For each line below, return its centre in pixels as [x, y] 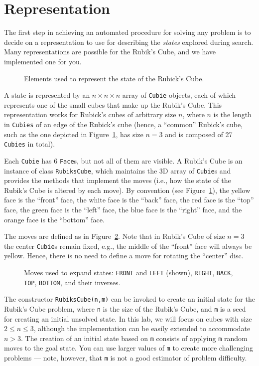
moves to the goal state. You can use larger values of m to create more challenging [129, 348]
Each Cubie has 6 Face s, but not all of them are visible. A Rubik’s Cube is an [123, 160]
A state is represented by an [47, 95]
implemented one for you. [43, 61]
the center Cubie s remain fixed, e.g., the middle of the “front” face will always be [128, 246]
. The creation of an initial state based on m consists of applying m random [134, 338]
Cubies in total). [30, 144]
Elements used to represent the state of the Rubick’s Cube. [114, 78]
